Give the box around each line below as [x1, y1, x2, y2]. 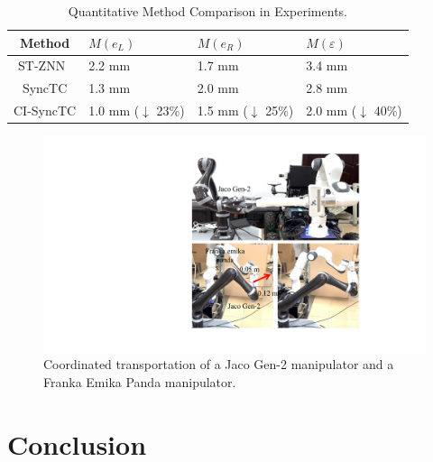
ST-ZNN [18, 56, 66, 75]
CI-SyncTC [14, 101, 77, 120]
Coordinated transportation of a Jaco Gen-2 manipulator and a [43, 355, 394, 374]
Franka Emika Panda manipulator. [43, 372, 236, 391]
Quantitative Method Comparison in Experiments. [68, 2, 347, 20]
